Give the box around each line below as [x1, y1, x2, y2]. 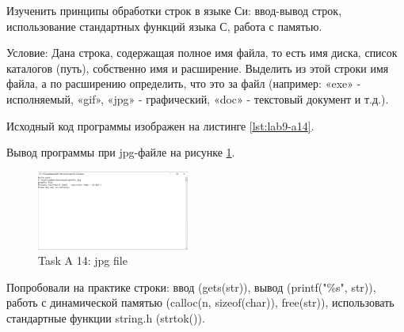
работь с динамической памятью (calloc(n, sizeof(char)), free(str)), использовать [6, 294, 394, 311]
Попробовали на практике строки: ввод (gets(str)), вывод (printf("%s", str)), [6, 278, 376, 295]
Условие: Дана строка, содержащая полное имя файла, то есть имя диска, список [6, 44, 398, 61]
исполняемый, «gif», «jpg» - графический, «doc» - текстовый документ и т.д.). [6, 90, 389, 107]
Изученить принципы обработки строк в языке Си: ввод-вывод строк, [6, 2, 342, 18]
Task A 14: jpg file [38, 252, 128, 269]
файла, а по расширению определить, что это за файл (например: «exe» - [6, 75, 361, 92]
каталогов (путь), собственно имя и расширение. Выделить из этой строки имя [6, 59, 389, 76]
